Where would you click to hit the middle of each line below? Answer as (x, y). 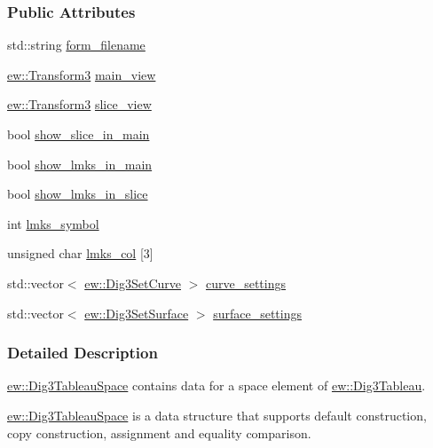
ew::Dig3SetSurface (137, 313)
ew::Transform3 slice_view (79, 104)
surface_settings (257, 313)
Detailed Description (83, 353)
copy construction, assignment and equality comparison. (159, 432)
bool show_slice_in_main (79, 134)
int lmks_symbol (53, 223)
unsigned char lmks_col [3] (80, 253)
